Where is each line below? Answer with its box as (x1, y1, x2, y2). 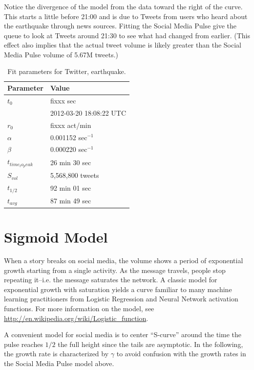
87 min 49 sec (50, 196, 91, 206)
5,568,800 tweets (50, 170, 99, 180)
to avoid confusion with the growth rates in (116, 348, 246, 359)
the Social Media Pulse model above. (4, 358, 114, 368)
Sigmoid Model (4, 227, 108, 247)
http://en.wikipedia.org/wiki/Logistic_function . (4, 313, 148, 323)
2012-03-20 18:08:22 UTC (50, 107, 127, 118)
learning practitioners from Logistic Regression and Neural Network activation (4, 294, 238, 304)
